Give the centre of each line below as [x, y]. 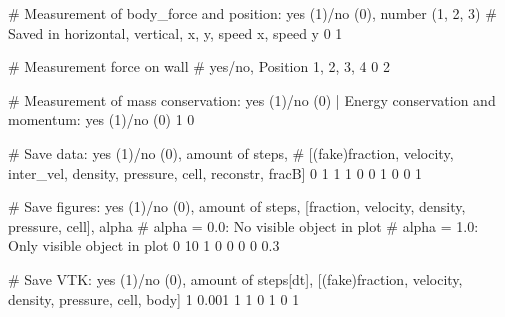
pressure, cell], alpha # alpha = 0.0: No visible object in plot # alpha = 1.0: [243, 225]
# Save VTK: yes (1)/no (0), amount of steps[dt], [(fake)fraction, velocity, [235, 278]
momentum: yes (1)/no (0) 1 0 [101, 119]
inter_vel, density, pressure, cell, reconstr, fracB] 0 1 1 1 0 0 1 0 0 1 [215, 172]
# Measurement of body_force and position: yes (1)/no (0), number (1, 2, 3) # [252, 13]
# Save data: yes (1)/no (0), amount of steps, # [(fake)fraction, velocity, [231, 152]
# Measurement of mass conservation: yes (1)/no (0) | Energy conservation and [252, 99]
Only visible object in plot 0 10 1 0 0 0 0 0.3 [144, 245]
